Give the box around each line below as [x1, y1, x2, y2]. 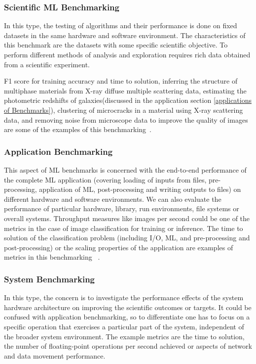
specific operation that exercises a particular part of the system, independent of [4, 321, 244, 331]
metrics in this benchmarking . [4, 252, 100, 262]
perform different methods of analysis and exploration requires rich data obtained [4, 49, 251, 59]
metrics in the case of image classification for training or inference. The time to [4, 223, 243, 233]
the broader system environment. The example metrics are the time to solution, [4, 331, 245, 341]
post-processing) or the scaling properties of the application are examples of [4, 242, 233, 252]
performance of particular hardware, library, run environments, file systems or [4, 203, 239, 214]
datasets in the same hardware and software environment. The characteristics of [4, 30, 246, 40]
